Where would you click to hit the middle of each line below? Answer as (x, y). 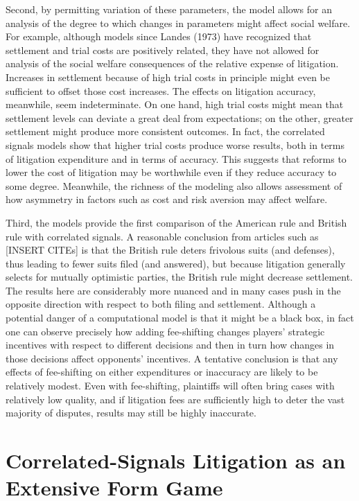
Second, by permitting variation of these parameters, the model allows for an (169, 9)
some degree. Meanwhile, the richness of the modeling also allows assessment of (174, 185)
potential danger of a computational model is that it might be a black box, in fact (180, 318)
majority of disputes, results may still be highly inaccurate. (131, 413)
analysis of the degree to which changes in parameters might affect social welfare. (178, 23)
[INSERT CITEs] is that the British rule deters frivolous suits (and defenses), (170, 250)
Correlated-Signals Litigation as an (176, 460)
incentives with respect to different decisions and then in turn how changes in (170, 345)
